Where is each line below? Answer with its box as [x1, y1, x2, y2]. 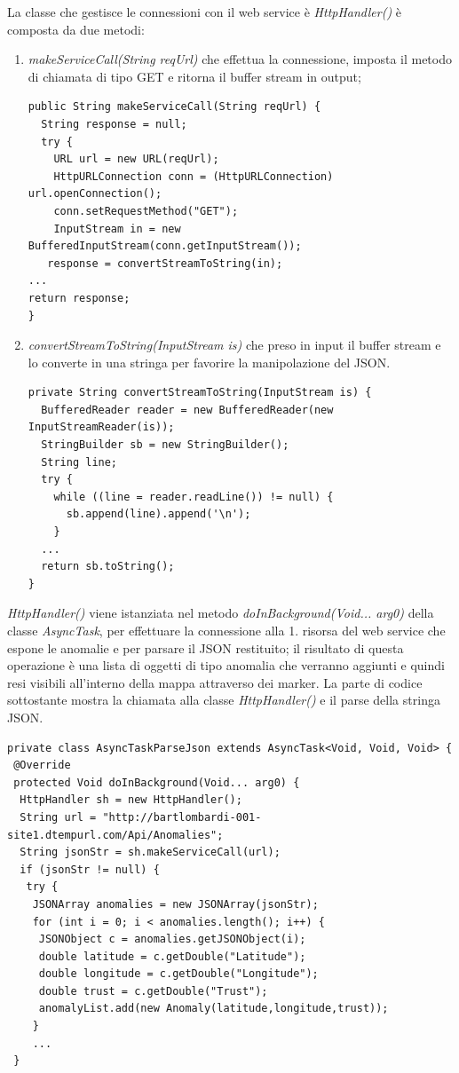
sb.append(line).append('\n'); [66, 508, 251, 521]
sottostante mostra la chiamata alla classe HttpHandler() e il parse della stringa [7, 690, 440, 709]
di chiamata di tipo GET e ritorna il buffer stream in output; [28, 67, 361, 85]
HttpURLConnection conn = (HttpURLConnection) [53, 170, 334, 183]
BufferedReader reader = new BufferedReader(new [41, 403, 334, 416]
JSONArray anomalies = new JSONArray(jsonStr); [32, 897, 319, 911]
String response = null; [41, 117, 187, 130]
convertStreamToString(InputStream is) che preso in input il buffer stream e [28, 335, 441, 354]
